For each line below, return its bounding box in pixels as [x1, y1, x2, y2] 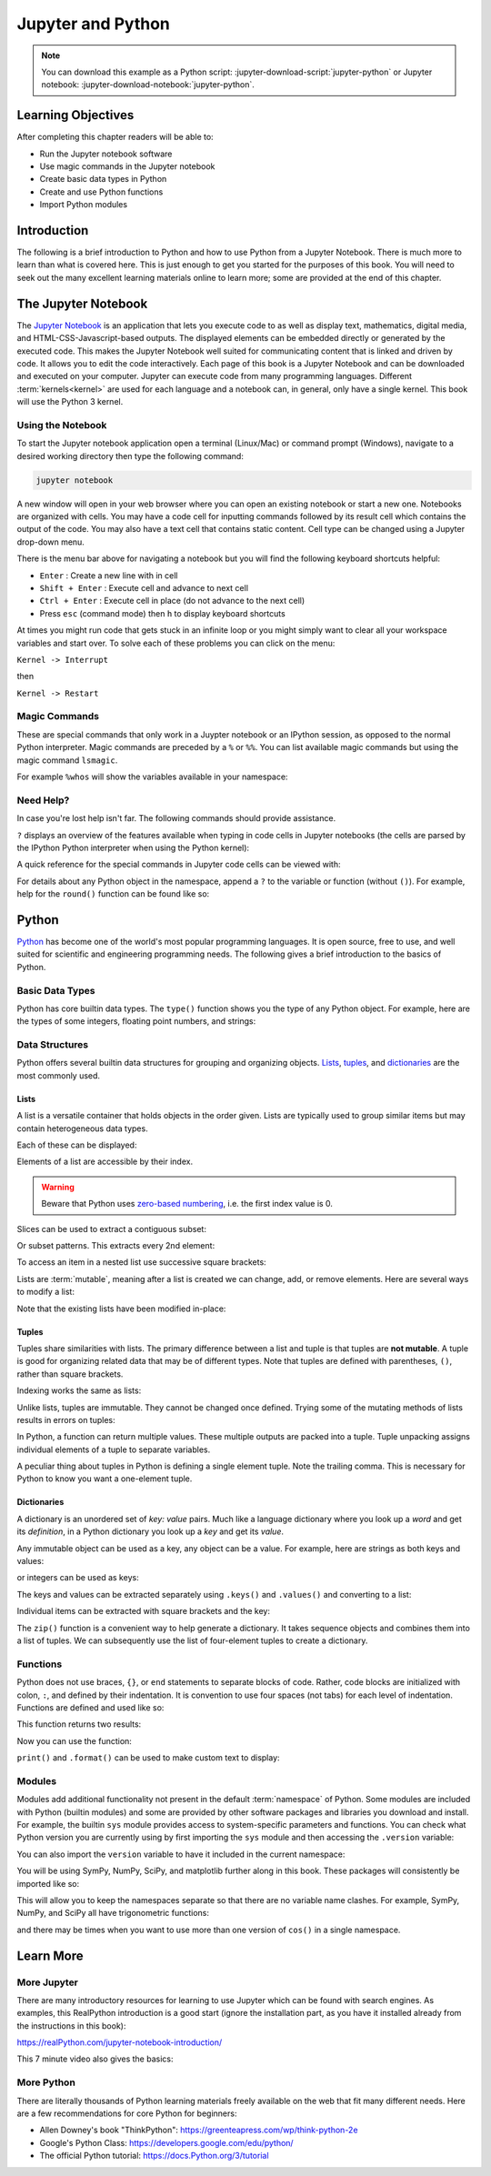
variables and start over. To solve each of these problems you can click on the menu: [16, 637, 336, 648]
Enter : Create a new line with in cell [39, 569, 178, 581]
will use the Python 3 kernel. [16, 396, 124, 407]
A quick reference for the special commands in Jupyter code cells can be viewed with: [16, 859, 341, 870]
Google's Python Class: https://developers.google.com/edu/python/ [39, 2137, 295, 2148]
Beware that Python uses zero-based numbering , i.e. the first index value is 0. [41, 1198, 334, 1209]
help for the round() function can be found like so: [16, 888, 210, 899]
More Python [16, 2076, 76, 2089]
